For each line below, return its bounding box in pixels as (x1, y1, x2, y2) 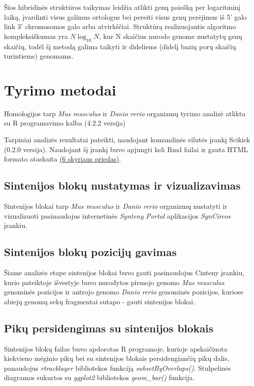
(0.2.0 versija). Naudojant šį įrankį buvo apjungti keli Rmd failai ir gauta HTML (4, 144, 248, 154)
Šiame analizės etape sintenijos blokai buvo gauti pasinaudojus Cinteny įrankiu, (4, 267, 245, 278)
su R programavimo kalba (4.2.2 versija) (4, 118, 126, 128)
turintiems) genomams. (4, 51, 73, 61)
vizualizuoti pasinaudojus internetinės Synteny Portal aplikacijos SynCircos (4, 210, 231, 221)
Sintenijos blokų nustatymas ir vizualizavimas (4, 178, 241, 193)
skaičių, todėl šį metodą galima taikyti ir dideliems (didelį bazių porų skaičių (4, 41, 236, 51)
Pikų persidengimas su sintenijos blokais (4, 320, 214, 335)
